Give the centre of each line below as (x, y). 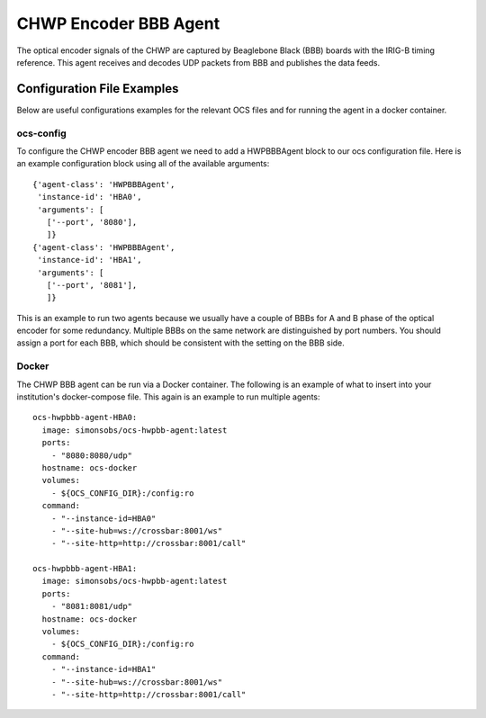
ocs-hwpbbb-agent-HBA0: (85, 417)
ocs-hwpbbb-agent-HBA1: (85, 569)
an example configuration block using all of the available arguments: (143, 164)
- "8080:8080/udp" (92, 455)
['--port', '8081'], (92, 285)
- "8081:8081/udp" (92, 606)
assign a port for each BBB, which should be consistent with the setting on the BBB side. (181, 343)
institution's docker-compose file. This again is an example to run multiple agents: (168, 397)
